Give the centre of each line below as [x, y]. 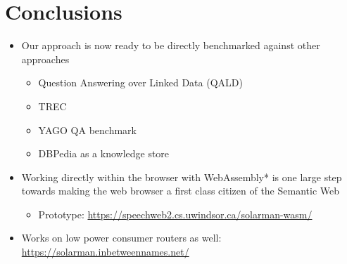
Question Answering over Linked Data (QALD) [140, 82]
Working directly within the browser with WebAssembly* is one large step [182, 177]
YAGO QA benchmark [87, 130]
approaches [45, 59]
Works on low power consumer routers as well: [121, 238]
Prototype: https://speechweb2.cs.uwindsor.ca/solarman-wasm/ [175, 214]
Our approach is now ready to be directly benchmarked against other [171, 45]
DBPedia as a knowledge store [104, 153]
